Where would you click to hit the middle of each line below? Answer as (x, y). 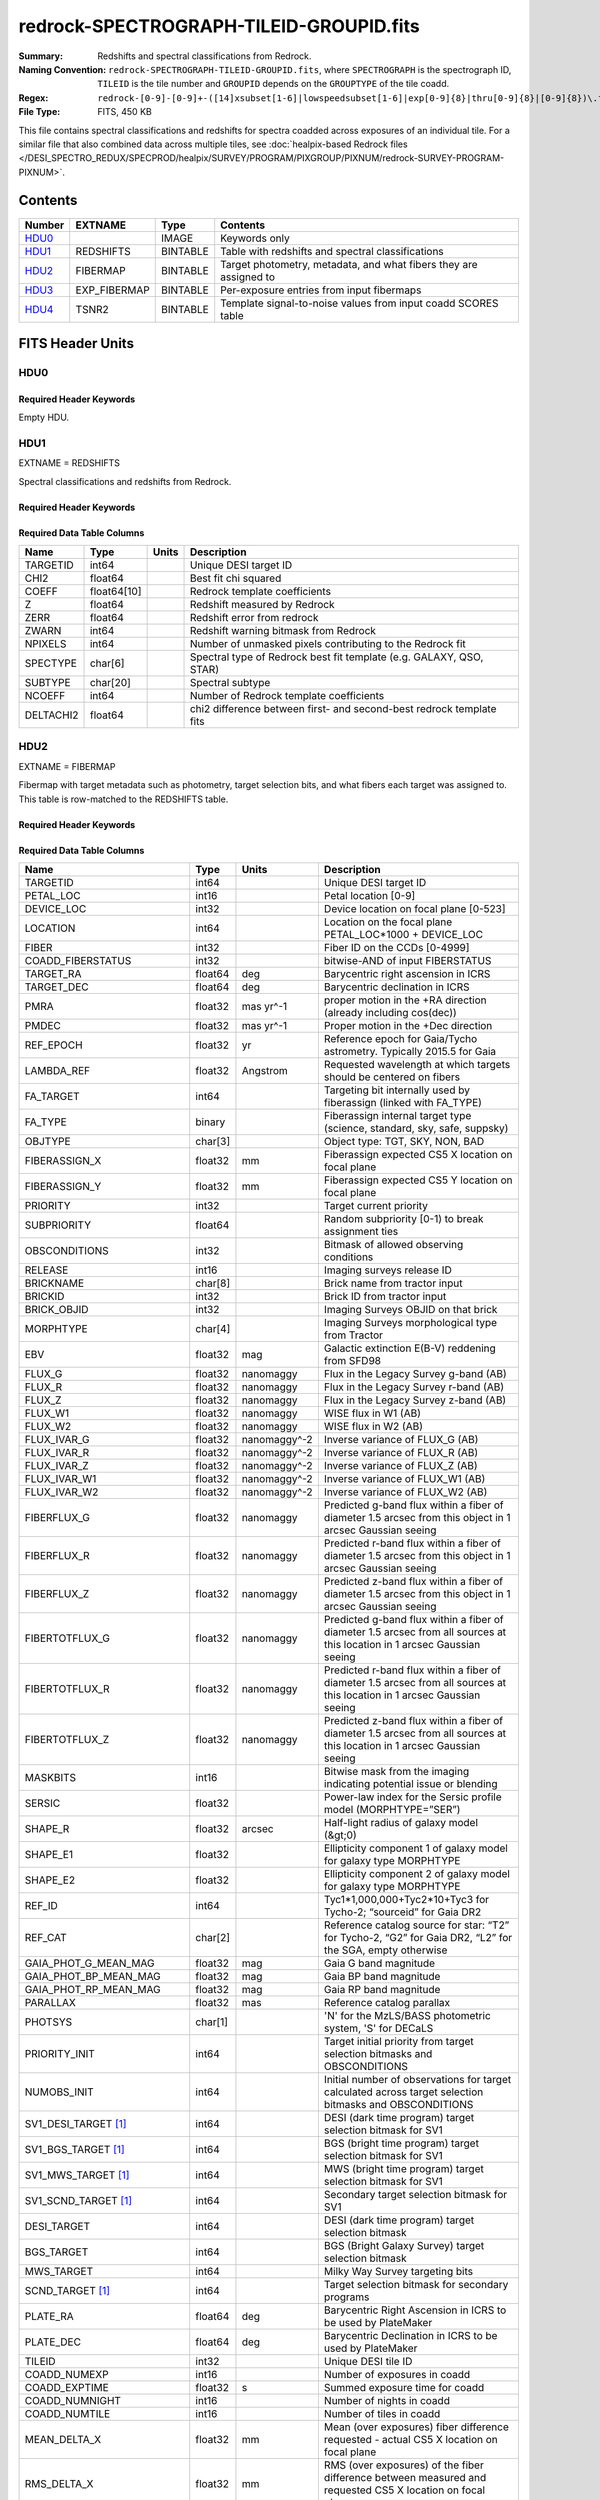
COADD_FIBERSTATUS (78, 960)
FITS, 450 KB (124, 112)
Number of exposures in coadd (397, 2374)
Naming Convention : (62, 69)
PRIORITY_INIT (59, 2053)
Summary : (41, 56)
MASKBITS (50, 1777)
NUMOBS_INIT (59, 2092)
